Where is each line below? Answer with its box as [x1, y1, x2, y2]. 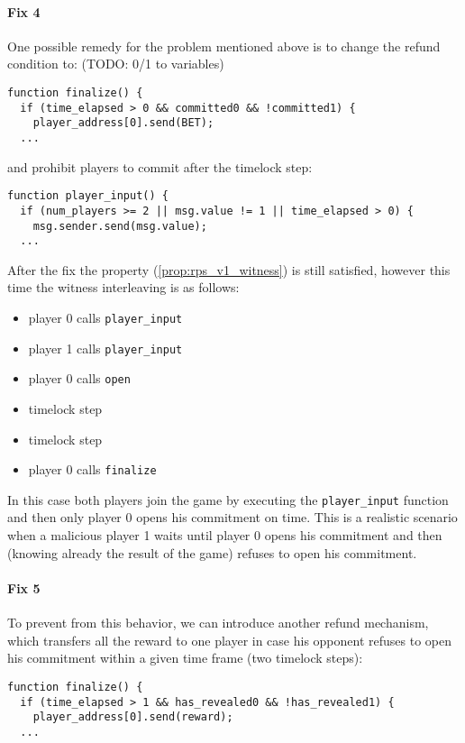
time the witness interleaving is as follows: [7, 278, 240, 297]
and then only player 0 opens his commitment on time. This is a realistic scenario [7, 508, 458, 527]
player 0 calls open [28, 369, 131, 388]
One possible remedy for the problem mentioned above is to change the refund [7, 36, 441, 55]
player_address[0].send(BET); [32, 116, 214, 130]
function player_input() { [7, 189, 169, 203]
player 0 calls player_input [28, 308, 183, 327]
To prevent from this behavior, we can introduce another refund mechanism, [7, 613, 429, 632]
